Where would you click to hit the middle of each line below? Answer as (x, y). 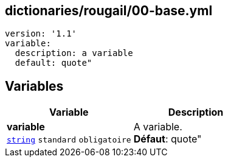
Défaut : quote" (168, 139)
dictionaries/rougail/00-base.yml (109, 11)
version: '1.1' (41, 34)
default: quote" (54, 63)
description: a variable (74, 53)
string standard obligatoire (69, 140)
